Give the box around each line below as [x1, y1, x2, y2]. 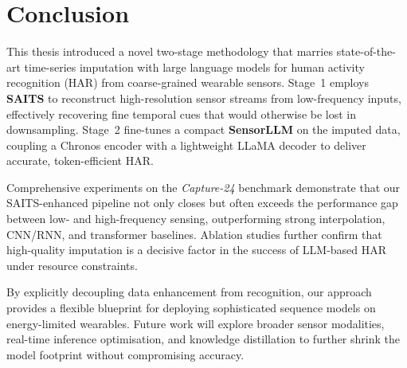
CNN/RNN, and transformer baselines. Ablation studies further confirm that [6, 225, 382, 242]
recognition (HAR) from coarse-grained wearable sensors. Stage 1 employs [6, 74, 369, 91]
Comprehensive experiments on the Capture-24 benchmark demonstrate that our [6, 178, 401, 195]
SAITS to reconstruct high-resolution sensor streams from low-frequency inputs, [6, 89, 401, 106]
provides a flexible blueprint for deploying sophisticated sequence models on [6, 299, 376, 316]
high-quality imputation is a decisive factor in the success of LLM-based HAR [6, 241, 387, 258]
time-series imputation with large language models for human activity [24, 58, 365, 75]
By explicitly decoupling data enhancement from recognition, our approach [6, 284, 372, 300]
